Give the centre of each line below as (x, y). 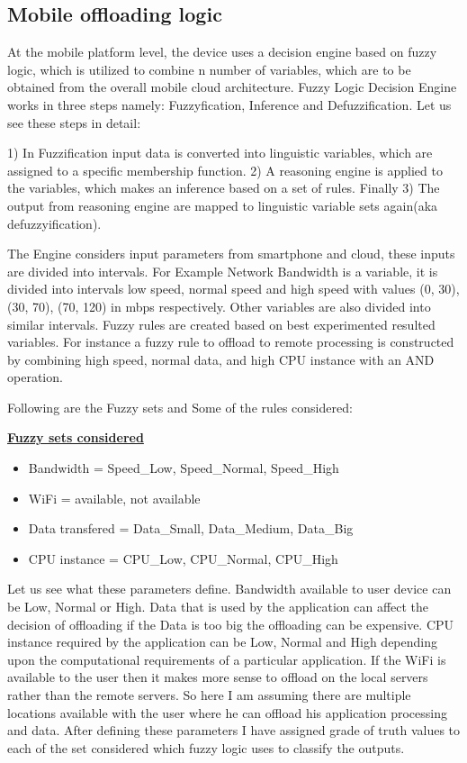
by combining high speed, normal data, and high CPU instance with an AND (221, 359)
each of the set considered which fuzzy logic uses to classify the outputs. (206, 747)
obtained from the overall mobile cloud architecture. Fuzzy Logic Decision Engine (232, 87)
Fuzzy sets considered (76, 437)
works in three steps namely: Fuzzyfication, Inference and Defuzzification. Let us (229, 104)
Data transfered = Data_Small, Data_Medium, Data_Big (191, 528)
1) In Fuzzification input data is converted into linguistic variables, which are (220, 153)
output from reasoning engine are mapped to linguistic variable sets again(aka (223, 205)
